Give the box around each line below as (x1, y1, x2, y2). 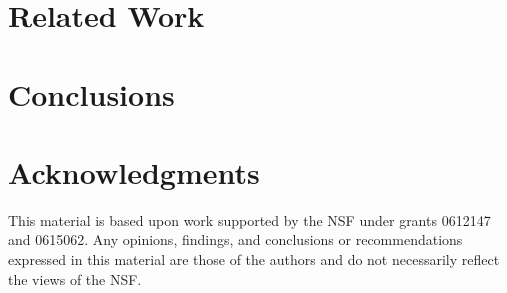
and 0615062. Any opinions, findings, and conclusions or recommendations (8, 229, 463, 250)
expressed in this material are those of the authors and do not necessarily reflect (8, 249, 500, 270)
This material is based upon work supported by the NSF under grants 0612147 (8, 209, 491, 230)
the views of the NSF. (8, 268, 142, 289)
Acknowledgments (8, 151, 260, 192)
